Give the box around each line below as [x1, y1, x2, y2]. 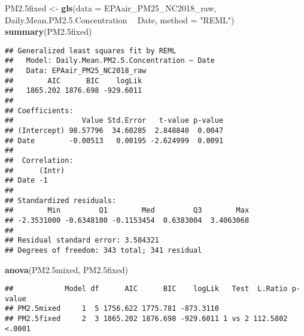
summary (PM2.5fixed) [5, 25, 92, 38]
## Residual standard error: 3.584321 [5, 236, 159, 245]
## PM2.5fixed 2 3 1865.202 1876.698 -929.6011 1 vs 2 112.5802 [5, 314, 288, 323]
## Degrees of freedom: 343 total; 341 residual [5, 246, 202, 255]
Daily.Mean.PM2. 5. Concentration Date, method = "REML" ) [5, 13, 235, 26]
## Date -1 [5, 176, 48, 185]
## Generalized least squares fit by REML [5, 46, 177, 55]
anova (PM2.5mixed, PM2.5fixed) [5, 263, 128, 276]
